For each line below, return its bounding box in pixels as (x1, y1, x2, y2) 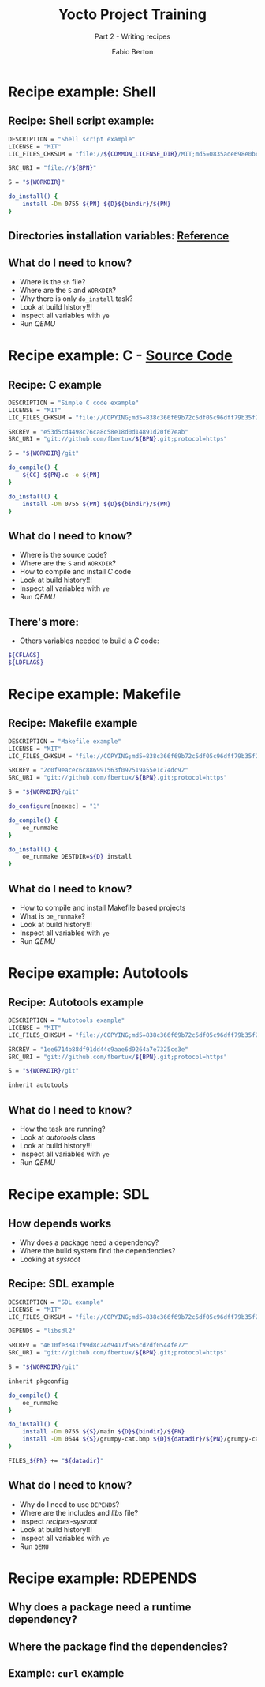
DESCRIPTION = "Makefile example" (8, 737, 122, 746)
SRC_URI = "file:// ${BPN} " (8, 164, 97, 172)
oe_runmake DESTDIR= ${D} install (22, 853, 132, 861)
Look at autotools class (19, 1132, 96, 1142)
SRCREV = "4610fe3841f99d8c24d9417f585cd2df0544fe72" (8, 1341, 189, 1350)
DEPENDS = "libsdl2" (8, 1327, 77, 1336)
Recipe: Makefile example (8, 716, 138, 730)
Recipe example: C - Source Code (8, 347, 233, 365)
